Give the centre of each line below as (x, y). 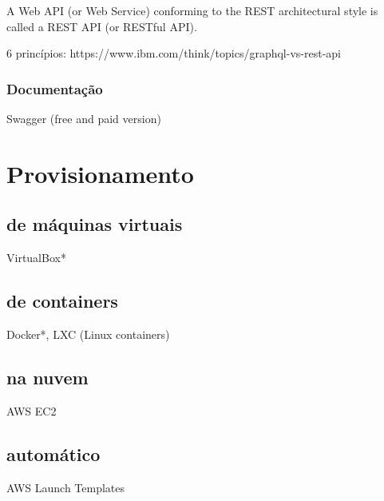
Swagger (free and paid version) (84, 118)
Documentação (55, 88)
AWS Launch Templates (66, 487)
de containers (62, 301)
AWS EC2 (32, 410)
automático (53, 453)
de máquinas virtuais (95, 224)
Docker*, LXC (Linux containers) (88, 334)
